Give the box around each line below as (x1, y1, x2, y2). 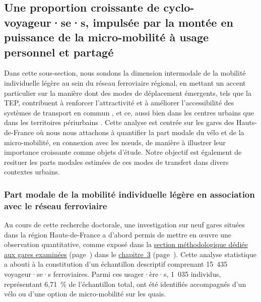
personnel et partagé (4, 44, 114, 59)
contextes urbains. (4, 166, 60, 177)
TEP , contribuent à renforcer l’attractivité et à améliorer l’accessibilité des (4, 97, 234, 108)
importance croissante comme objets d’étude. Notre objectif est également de (4, 147, 242, 157)
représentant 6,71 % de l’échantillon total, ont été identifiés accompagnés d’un (4, 278, 246, 289)
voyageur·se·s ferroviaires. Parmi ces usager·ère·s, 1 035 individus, (4, 269, 221, 279)
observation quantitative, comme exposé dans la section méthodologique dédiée (4, 239, 248, 250)
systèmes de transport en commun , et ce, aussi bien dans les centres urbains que (4, 107, 254, 117)
